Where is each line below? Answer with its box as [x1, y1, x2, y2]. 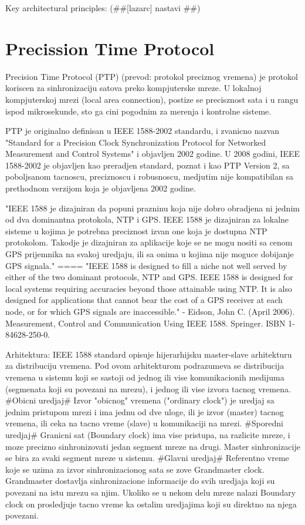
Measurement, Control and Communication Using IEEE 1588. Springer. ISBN [5, 317, 286, 329]
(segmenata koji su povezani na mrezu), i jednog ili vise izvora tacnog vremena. [5, 382, 291, 395]
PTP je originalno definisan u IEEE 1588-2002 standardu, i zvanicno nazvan [5, 124, 280, 137]
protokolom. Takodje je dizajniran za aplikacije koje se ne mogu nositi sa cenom [5, 236, 293, 248]
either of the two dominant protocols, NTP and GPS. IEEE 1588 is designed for [5, 271, 293, 283]
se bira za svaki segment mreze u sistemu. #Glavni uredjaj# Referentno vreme [5, 452, 289, 464]
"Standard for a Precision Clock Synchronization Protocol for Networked [5, 136, 266, 148]
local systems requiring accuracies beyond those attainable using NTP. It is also [5, 282, 292, 294]
